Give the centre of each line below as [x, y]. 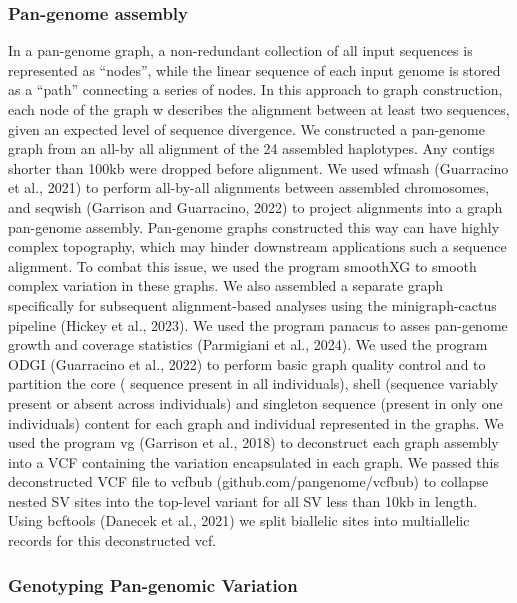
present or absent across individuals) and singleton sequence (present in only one [255, 402]
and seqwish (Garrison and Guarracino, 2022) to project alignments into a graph [255, 206]
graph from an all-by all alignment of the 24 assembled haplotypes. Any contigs [251, 148]
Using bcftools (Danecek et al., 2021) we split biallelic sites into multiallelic [239, 520]
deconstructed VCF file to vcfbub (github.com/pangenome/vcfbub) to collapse [248, 481]
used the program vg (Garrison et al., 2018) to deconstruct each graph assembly [253, 442]
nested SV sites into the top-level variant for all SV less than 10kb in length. [243, 500]
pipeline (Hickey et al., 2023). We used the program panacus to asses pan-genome [258, 324]
